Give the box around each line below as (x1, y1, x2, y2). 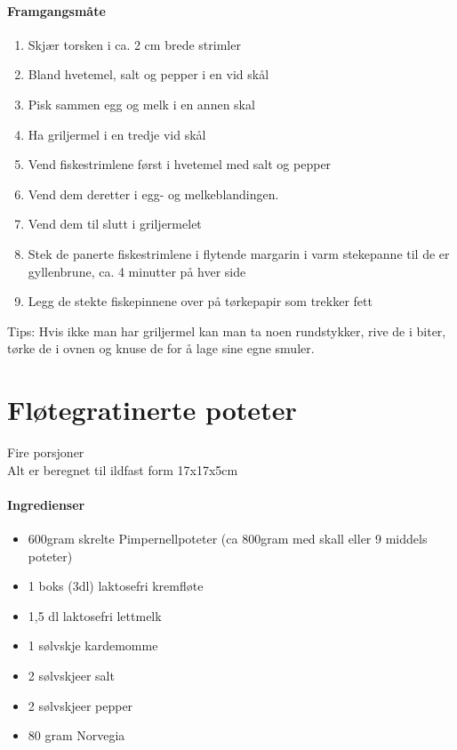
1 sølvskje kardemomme (28, 636, 158, 655)
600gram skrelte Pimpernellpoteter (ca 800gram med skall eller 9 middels (28, 529, 428, 548)
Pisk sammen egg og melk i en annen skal (28, 94, 255, 113)
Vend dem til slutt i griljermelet (28, 214, 202, 233)
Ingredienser (7, 495, 85, 513)
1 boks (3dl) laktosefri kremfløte (28, 577, 204, 595)
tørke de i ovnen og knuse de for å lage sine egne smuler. (7, 339, 315, 358)
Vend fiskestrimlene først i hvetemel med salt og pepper (28, 155, 332, 173)
